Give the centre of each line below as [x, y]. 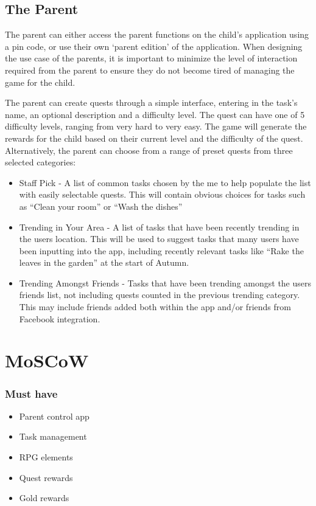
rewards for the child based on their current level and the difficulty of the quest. [154, 138]
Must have [31, 393]
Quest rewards [46, 477]
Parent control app [54, 416]
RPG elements [46, 457]
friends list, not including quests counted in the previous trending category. [160, 295]
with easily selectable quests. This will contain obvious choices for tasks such [162, 194]
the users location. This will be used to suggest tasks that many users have [159, 239]
